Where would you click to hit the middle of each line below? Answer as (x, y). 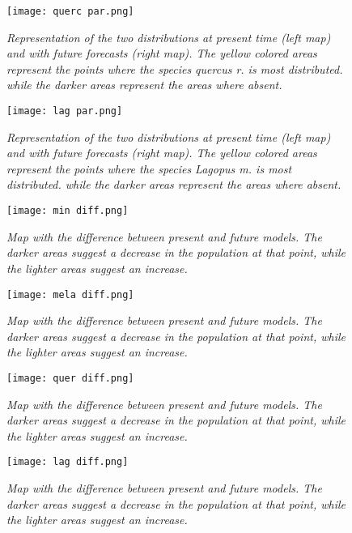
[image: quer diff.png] (70, 378)
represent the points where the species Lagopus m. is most (149, 168)
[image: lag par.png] (65, 111)
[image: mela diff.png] (70, 294)
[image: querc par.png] (70, 11)
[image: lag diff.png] (68, 462)
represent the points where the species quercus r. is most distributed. (175, 68)
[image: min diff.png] (68, 211)
